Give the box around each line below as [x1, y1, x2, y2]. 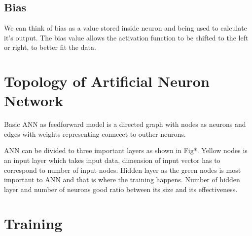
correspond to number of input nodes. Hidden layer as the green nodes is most [4, 164, 241, 175]
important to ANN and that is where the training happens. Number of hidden [4, 174, 240, 185]
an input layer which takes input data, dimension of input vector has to [4, 155, 220, 165]
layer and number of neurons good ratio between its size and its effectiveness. [4, 184, 238, 194]
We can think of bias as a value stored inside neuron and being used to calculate [4, 23, 247, 33]
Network [4, 90, 64, 111]
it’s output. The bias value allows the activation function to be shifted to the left [4, 32, 249, 42]
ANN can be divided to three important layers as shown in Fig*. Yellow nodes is [4, 145, 248, 156]
